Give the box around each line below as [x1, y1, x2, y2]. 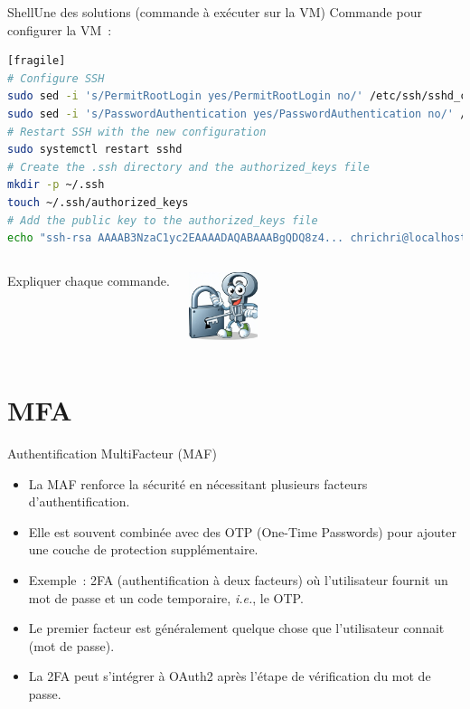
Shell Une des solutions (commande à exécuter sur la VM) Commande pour [7, 3, 422, 21]
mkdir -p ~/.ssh [7, 178, 105, 192]
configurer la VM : [7, 20, 112, 39]
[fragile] [7, 54, 66, 68]
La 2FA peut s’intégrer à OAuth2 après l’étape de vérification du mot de [28, 666, 431, 685]
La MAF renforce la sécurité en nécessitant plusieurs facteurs [28, 474, 368, 493]
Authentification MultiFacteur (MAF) [7, 444, 217, 463]
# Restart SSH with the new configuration [7, 125, 267, 138]
